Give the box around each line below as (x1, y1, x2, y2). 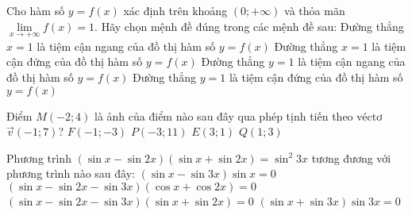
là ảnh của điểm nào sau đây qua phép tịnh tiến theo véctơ (94, 107, 383, 124)
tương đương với (311, 149, 391, 166)
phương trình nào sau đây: (6, 165, 135, 182)
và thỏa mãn (284, 2, 345, 18)
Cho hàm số (6, 2, 65, 18)
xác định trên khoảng (123, 2, 228, 18)
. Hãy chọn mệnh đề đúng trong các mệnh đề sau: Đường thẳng (94, 17, 404, 34)
